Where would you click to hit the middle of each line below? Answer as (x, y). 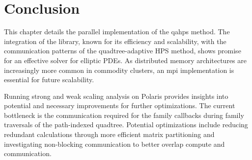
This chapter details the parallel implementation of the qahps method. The (117, 32)
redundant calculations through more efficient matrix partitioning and (109, 134)
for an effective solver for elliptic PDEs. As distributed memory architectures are (125, 60)
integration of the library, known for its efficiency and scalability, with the (115, 41)
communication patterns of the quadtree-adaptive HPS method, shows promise (123, 51)
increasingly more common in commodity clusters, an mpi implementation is (119, 70)
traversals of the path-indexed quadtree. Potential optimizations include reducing (126, 125)
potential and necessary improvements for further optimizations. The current (120, 105)
